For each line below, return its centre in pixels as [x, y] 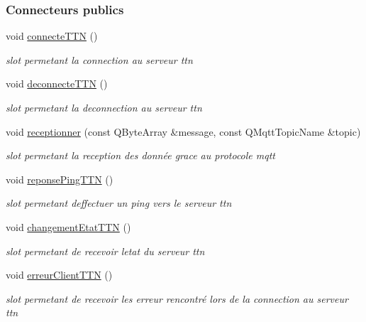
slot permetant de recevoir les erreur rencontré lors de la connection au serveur [177, 298]
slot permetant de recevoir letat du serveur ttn [105, 251]
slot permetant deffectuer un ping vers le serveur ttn [119, 203]
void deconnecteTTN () [57, 84]
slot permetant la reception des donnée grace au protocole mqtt [141, 155]
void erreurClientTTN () [59, 275]
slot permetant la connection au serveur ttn [99, 59]
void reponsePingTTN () [60, 179]
